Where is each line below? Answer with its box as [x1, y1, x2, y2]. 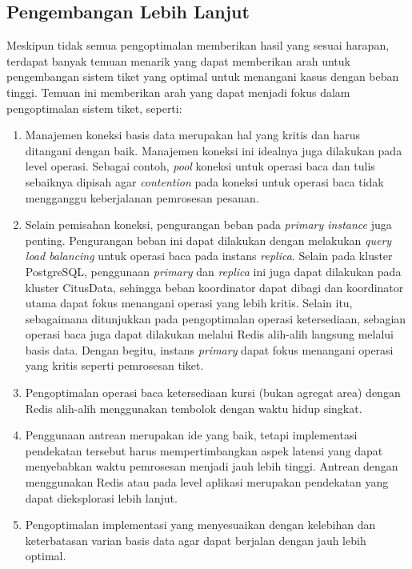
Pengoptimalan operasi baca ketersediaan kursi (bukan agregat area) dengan [25, 384, 401, 401]
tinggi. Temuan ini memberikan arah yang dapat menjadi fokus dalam [6, 83, 350, 100]
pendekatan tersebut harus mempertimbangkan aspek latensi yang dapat [25, 442, 383, 459]
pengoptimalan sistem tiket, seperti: [6, 99, 182, 116]
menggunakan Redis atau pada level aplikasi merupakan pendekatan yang [25, 474, 389, 491]
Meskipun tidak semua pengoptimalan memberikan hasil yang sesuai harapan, [6, 37, 390, 54]
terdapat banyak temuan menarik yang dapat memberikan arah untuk [6, 52, 350, 69]
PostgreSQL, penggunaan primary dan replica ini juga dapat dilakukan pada [25, 262, 402, 279]
